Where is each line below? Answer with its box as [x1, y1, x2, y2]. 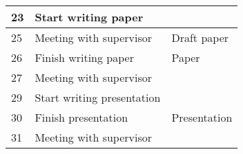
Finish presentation [35, 109, 128, 125]
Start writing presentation [35, 89, 161, 105]
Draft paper [171, 30, 229, 45]
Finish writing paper [35, 49, 134, 65]
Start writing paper [35, 9, 144, 25]
